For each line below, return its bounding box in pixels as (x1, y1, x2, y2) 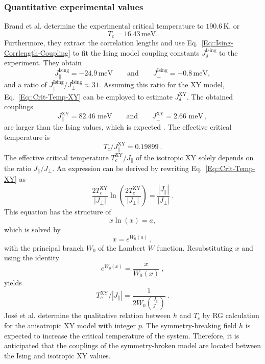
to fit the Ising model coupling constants (73, 47, 200, 58)
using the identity (4, 252, 59, 263)
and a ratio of (4, 79, 47, 90)
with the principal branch (4, 242, 84, 253)
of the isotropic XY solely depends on (136, 152, 254, 162)
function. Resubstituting (157, 242, 233, 253)
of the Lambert (98, 242, 146, 253)
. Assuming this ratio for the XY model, (99, 79, 225, 90)
